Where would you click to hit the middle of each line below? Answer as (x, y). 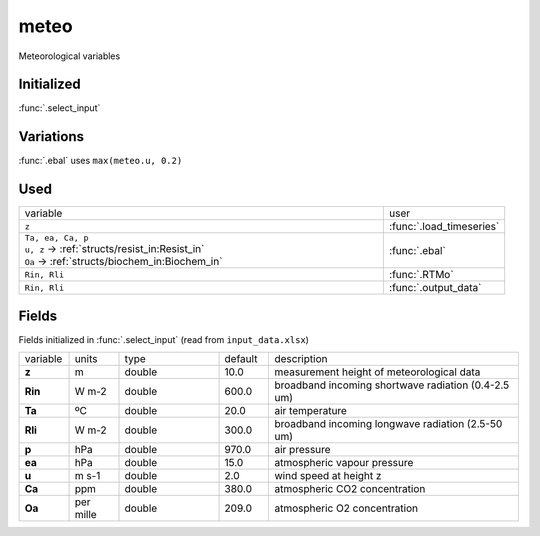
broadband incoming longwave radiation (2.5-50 (388, 424)
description (301, 359)
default (241, 359)
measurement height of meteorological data (377, 372)
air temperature (310, 411)
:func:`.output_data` (435, 288)
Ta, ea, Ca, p (56, 238)
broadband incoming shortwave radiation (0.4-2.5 (392, 385)
